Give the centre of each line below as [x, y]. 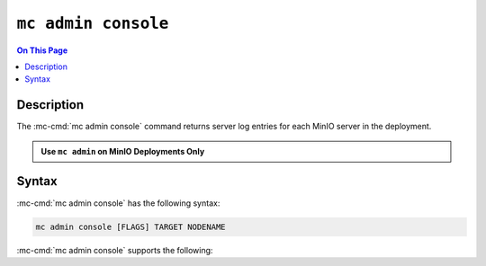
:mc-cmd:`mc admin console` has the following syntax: [118, 203]
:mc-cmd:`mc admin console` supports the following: [115, 250]
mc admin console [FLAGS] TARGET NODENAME [130, 226]
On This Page [42, 50]
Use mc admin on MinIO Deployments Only [123, 151]
